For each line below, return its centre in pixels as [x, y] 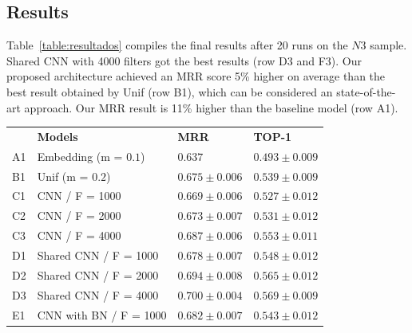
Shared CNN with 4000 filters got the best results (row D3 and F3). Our [184, 60]
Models [57, 136]
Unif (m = [63, 176]
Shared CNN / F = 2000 [98, 274]
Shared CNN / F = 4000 [98, 294]
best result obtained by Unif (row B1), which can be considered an [170, 91]
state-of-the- [366, 91]
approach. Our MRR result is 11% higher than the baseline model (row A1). [211, 107]
